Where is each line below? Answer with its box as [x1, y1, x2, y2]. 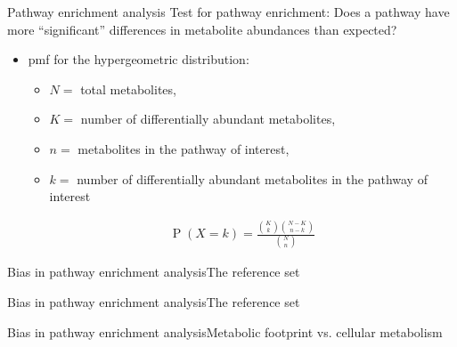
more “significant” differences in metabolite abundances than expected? [7, 20, 397, 38]
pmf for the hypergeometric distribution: [28, 50, 249, 69]
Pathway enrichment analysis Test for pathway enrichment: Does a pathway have [7, 3, 450, 20]
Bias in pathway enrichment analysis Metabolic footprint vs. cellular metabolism [7, 322, 443, 341]
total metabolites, [80, 79, 176, 98]
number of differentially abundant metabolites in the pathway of [77, 169, 428, 188]
